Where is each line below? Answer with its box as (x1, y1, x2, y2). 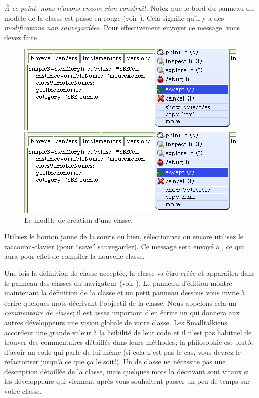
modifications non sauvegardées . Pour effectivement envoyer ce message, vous (4, 22, 240, 33)
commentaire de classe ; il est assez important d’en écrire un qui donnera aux (4, 307, 240, 318)
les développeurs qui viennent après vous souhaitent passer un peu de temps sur (4, 376, 250, 386)
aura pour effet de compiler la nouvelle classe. (4, 251, 145, 261)
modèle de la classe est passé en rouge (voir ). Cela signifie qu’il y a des (4, 12, 224, 23)
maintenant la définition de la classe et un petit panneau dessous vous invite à (4, 287, 245, 298)
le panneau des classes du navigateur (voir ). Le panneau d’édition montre (4, 277, 232, 288)
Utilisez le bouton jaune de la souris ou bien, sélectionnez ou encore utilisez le (4, 231, 244, 242)
